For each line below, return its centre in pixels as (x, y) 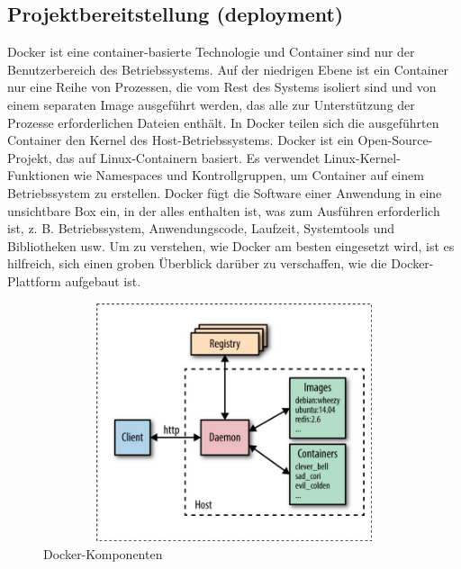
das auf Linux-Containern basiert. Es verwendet (188, 157)
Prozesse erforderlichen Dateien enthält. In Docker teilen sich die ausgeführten (223, 122)
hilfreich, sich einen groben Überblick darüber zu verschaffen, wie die (197, 263)
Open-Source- (395, 140)
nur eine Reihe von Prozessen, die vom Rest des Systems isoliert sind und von (222, 87)
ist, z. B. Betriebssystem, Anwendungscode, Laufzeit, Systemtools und (201, 228)
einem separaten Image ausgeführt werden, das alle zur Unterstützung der (211, 104)
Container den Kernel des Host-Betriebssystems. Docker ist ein (181, 140)
